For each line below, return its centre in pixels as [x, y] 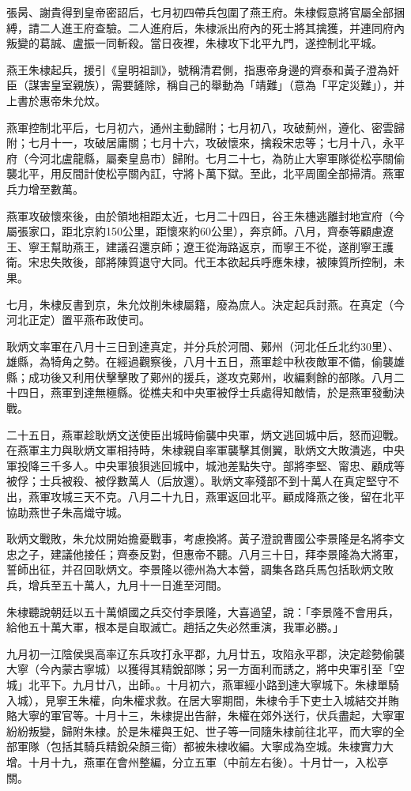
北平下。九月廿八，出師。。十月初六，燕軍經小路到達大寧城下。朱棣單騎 [213, 684]
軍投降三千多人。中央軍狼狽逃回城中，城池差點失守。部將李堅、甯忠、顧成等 [205, 465]
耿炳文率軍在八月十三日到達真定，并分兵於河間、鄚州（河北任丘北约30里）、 [203, 346]
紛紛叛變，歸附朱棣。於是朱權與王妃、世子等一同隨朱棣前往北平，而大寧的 [200, 731]
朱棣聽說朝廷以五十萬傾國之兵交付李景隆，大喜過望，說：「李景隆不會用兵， [203, 611]
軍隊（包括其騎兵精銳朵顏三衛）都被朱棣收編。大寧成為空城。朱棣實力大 [205, 746]
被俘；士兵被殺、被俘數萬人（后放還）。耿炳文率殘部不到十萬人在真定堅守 [197, 481]
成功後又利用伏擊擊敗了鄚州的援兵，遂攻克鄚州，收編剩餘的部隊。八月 [211, 377]
